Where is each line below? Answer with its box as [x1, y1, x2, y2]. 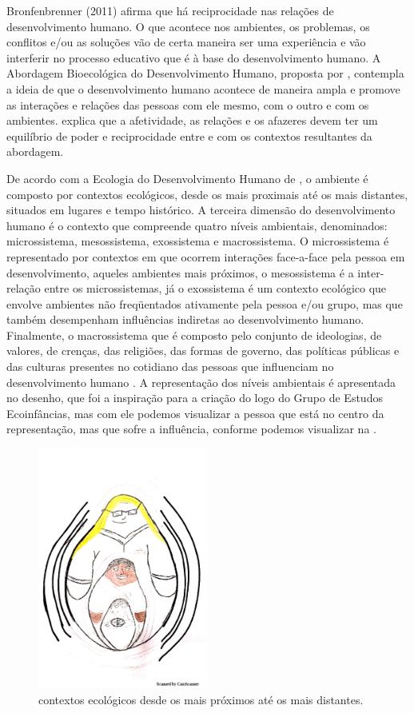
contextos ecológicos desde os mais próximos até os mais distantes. [38, 691, 364, 707]
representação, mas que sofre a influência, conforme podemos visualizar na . [6, 420, 376, 437]
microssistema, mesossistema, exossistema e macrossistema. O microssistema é [6, 233, 389, 249]
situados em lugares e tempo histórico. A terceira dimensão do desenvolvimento [6, 201, 396, 218]
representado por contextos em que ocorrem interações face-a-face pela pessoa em [6, 248, 405, 265]
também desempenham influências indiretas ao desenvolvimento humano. [6, 311, 364, 328]
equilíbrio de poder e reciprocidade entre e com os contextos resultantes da [6, 127, 372, 144]
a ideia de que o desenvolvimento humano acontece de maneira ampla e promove [6, 80, 400, 97]
